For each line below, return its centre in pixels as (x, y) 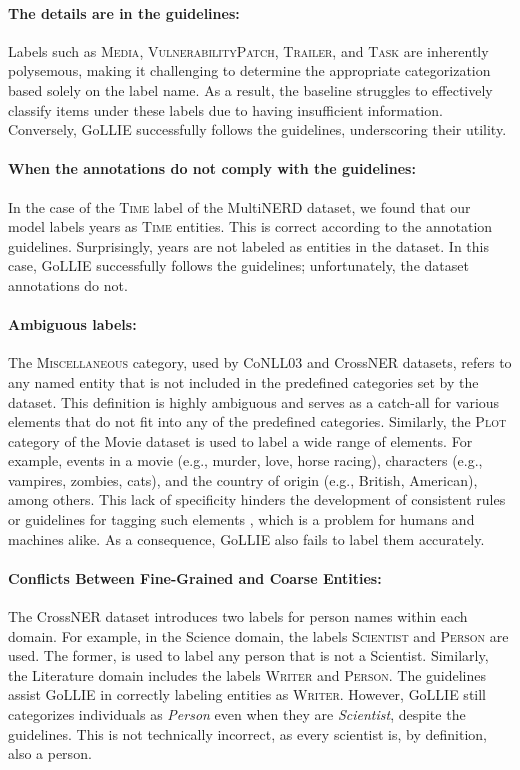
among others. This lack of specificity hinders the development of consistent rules (257, 499)
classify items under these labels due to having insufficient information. (225, 109)
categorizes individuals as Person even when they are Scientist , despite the (237, 714)
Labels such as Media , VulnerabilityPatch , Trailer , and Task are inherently (248, 50)
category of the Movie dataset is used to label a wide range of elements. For (240, 440)
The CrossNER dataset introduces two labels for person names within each (238, 616)
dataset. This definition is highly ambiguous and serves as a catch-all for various (254, 401)
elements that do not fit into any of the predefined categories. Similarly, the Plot (257, 421)
